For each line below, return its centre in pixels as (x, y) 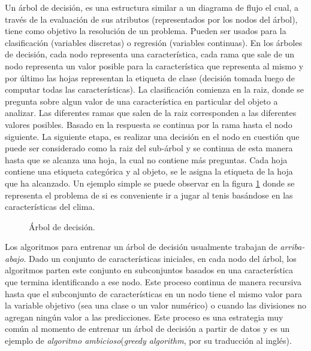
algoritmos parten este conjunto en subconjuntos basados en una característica (149, 270)
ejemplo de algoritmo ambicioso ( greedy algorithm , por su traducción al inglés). (148, 341)
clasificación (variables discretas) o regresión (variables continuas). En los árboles (154, 42)
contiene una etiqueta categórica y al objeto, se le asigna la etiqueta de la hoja (149, 171)
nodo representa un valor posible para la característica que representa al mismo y (154, 65)
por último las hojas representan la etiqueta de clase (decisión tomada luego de (150, 77)
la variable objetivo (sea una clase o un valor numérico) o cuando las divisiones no (155, 305)
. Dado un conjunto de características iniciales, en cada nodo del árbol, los (160, 258)
